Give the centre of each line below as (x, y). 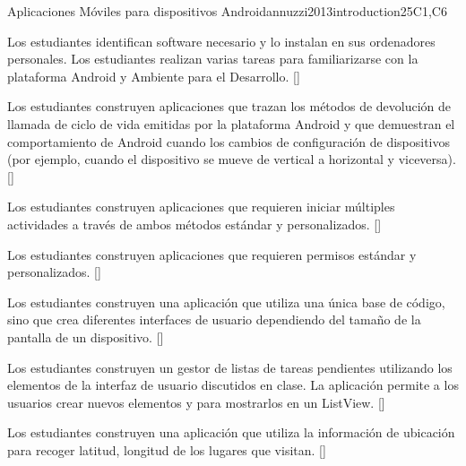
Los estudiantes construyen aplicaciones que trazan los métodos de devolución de (229, 106)
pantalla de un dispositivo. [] (86, 337)
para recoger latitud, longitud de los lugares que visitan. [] (167, 449)
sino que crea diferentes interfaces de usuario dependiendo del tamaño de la (214, 319)
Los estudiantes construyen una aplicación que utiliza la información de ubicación (231, 432)
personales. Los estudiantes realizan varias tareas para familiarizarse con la (213, 59)
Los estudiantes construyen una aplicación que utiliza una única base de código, (226, 302)
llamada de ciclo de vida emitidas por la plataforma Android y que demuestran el (231, 123)
